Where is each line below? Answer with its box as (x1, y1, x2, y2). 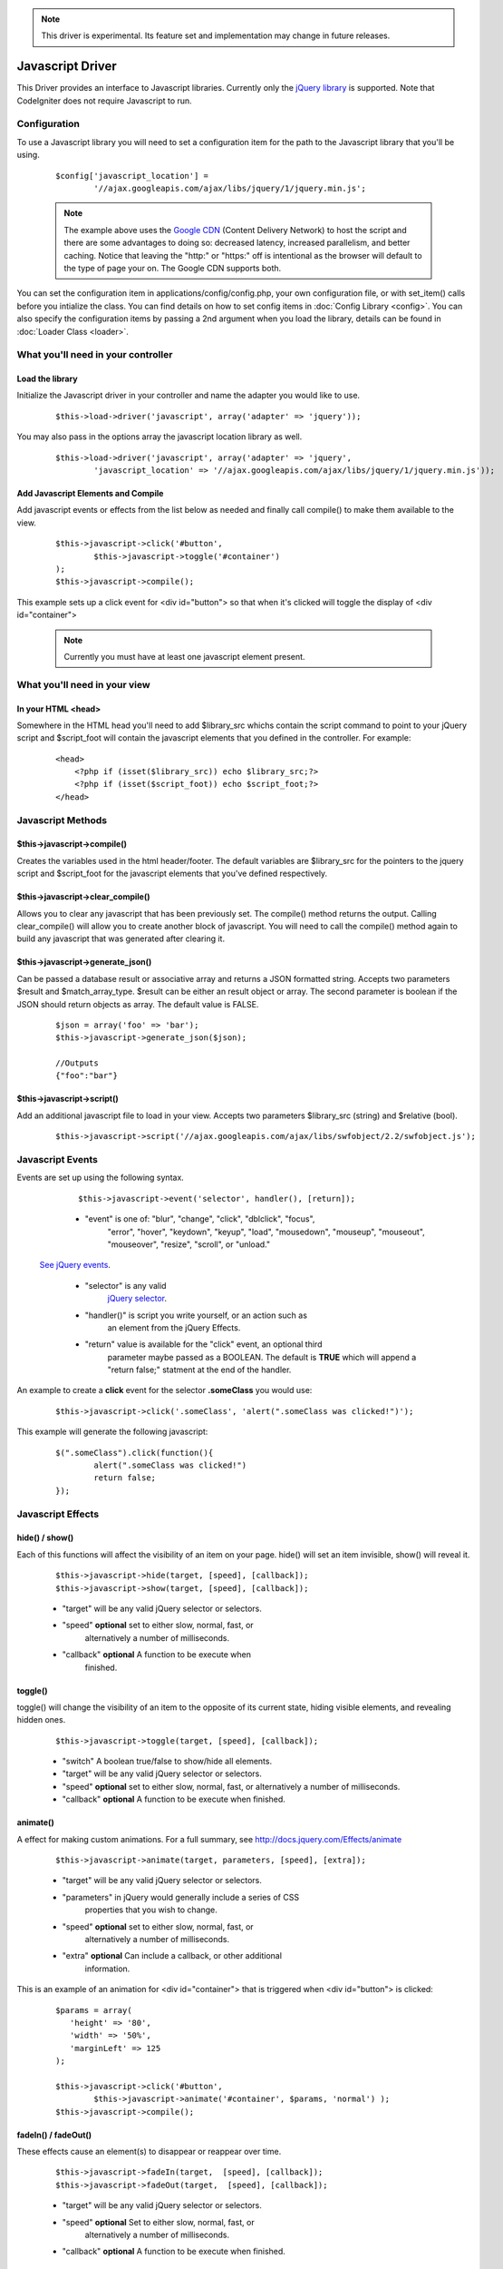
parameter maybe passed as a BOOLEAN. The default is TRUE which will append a (107, 1351, 417, 1362)
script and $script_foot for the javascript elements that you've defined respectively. (16, 868, 328, 879)
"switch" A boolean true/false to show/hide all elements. (62, 1756, 272, 1767)
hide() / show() (16, 1532, 74, 1543)
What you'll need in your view (16, 678, 150, 691)
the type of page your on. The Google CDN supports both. (63, 262, 282, 273)
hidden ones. (16, 1714, 66, 1725)
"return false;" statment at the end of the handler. (107, 1364, 292, 1375)
